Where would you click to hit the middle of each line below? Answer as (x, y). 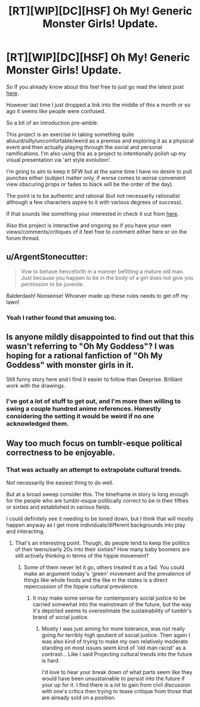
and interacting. (25, 531)
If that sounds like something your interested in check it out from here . (93, 213)
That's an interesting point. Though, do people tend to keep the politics (102, 543)
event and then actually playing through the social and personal (84, 147)
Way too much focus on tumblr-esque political (94, 443)
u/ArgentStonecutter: (47, 257)
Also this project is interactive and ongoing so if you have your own (89, 225)
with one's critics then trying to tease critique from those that (117, 691)
